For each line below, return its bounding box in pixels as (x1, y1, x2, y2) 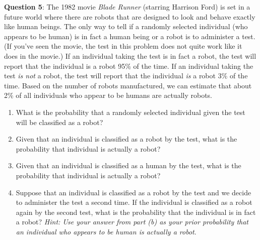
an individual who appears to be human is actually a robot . (16, 226, 197, 236)
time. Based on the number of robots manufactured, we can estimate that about (4, 80, 252, 90)
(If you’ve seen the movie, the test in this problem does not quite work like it (4, 41, 242, 51)
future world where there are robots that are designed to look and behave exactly (4, 11, 255, 22)
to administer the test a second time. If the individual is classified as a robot (16, 197, 252, 207)
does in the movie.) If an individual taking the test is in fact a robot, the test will (4, 50, 256, 61)
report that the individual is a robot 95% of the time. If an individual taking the (4, 60, 253, 71)
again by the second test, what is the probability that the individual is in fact (16, 206, 256, 217)
